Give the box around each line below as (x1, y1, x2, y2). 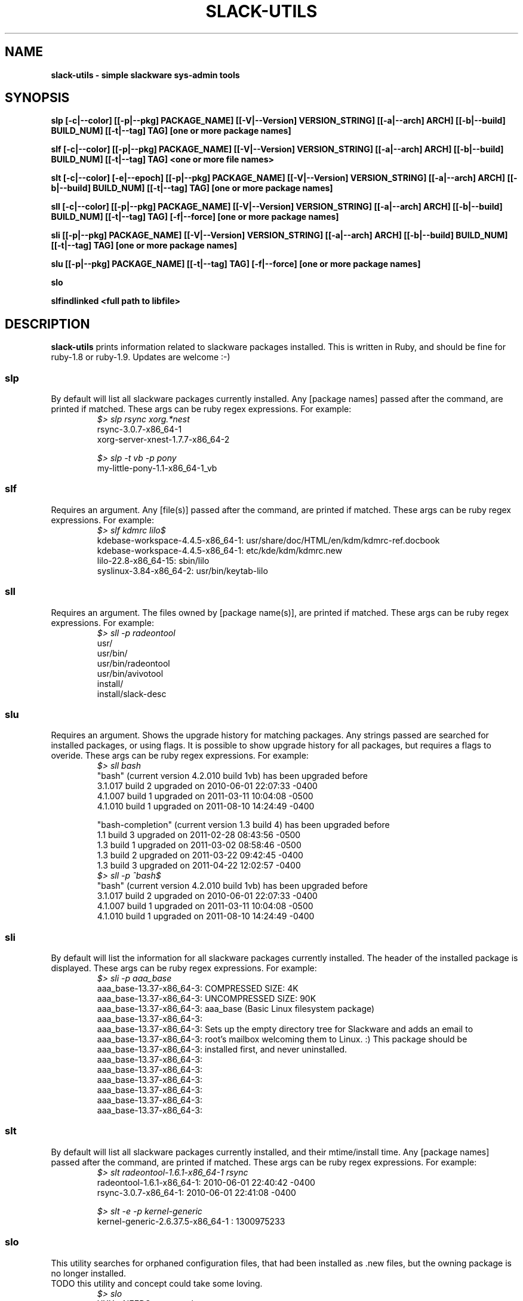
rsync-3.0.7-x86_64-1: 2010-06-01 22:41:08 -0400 (97, 1187, 296, 1198)
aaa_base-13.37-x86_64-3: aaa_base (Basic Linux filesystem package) (97, 1004, 375, 1014)
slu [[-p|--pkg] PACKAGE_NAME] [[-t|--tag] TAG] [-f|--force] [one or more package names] (51, 259, 421, 269)
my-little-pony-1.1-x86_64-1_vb (97, 463, 217, 474)
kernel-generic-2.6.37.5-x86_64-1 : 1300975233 (97, 1216, 285, 1226)
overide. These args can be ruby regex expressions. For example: (51, 750, 309, 761)
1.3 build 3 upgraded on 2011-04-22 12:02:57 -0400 (97, 860, 301, 871)
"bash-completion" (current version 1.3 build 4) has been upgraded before (97, 820, 390, 830)
